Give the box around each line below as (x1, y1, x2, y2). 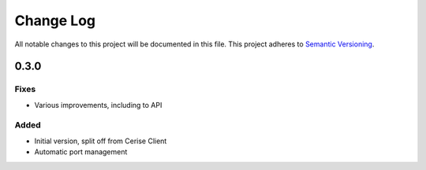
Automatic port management (34, 147, 128, 157)
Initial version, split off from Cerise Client (34, 136, 167, 146)
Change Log (14, 12, 96, 29)
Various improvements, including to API (34, 100, 163, 109)
